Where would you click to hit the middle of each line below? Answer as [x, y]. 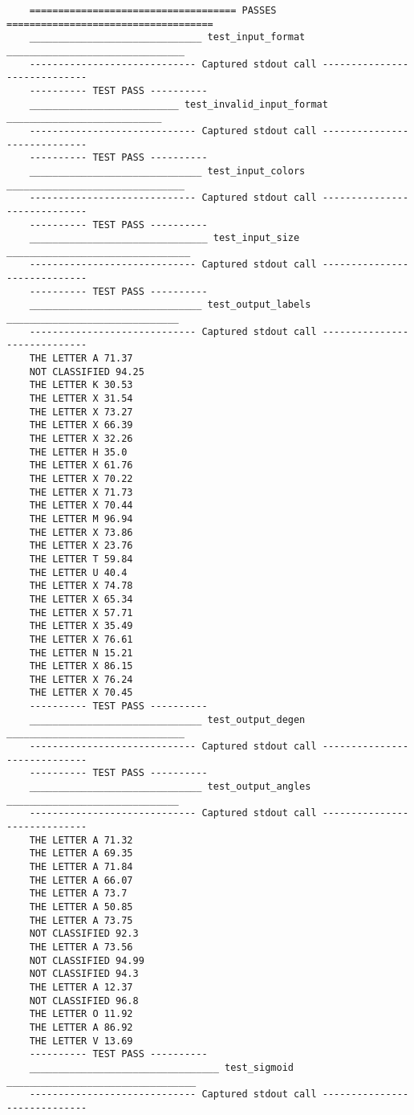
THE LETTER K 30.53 [81, 385]
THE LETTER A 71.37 [81, 359]
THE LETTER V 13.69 [81, 1041]
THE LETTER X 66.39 [81, 425]
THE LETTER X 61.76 [81, 466]
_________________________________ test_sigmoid [161, 1067]
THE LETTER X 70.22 [81, 478]
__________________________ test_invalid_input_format [179, 104]
